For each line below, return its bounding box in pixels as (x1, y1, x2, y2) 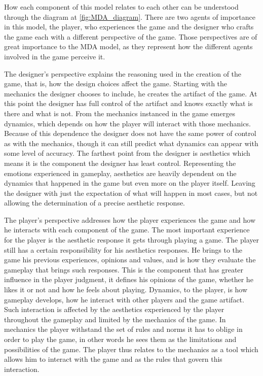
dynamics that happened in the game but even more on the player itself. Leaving (4, 178, 255, 188)
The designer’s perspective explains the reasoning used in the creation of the (4, 68, 242, 79)
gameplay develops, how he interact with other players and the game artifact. (4, 294, 244, 304)
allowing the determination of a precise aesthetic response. (4, 197, 185, 208)
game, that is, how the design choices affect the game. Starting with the (4, 78, 228, 89)
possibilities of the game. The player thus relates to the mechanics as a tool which (4, 344, 258, 354)
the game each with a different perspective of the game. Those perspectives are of (4, 31, 257, 42)
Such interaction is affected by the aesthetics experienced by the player (4, 304, 224, 315)
